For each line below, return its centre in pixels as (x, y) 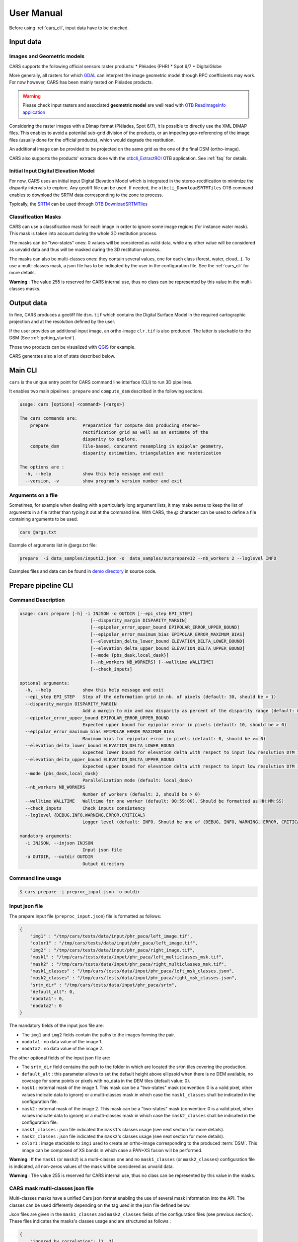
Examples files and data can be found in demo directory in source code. (83, 571)
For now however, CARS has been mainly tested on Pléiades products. (81, 82)
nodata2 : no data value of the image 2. (63, 1049)
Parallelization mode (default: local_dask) (137, 780)
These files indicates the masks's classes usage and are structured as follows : (90, 1221)
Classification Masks (35, 217)
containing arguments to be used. (44, 519)
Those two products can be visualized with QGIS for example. (73, 347)
